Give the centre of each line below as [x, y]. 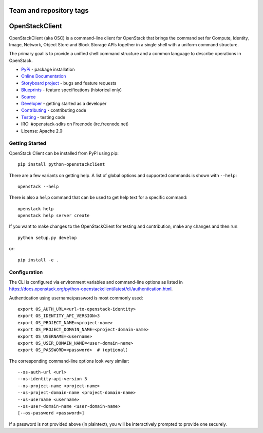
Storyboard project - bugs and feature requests [69, 83]
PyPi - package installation [48, 69]
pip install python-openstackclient [61, 164]
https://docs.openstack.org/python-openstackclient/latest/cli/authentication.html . [91, 289]
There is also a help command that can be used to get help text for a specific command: [98, 197]
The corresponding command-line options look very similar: [69, 361]
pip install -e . [38, 260]
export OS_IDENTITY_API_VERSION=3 [59, 316]
